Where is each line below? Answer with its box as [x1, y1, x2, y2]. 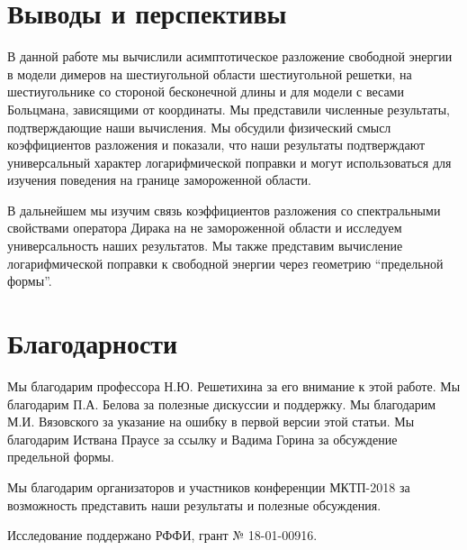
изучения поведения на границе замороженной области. [7, 170, 312, 189]
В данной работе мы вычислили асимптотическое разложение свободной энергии [7, 47, 453, 66]
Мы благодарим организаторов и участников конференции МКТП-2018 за [7, 477, 410, 496]
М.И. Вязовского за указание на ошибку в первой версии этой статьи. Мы [7, 412, 415, 431]
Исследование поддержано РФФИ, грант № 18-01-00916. [7, 526, 318, 545]
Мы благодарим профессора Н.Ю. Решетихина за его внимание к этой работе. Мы [7, 376, 461, 395]
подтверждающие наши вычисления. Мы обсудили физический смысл [7, 117, 391, 136]
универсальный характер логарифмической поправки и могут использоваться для [7, 152, 452, 171]
